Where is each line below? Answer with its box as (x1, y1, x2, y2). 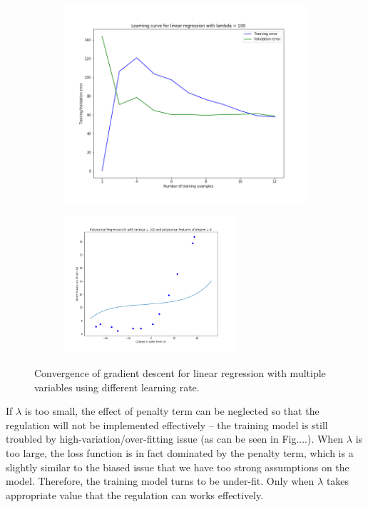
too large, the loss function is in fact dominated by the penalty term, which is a (6, 445, 354, 460)
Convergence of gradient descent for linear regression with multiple (34, 366, 326, 380)
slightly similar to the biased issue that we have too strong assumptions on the (6, 459, 349, 474)
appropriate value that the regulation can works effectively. (6, 487, 264, 502)
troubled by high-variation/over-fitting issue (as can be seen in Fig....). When (6, 431, 344, 446)
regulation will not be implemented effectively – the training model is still (6, 417, 328, 432)
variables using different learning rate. (34, 379, 200, 394)
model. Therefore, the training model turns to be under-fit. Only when (6, 473, 315, 488)
